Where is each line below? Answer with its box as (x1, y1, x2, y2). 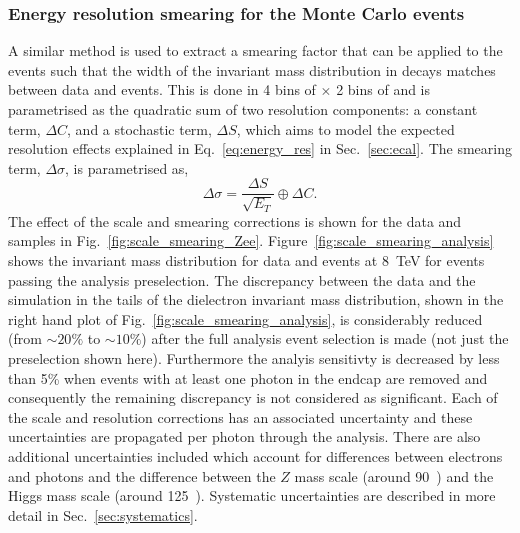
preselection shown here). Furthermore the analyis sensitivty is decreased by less (8, 347, 500, 368)
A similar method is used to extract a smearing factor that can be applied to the (8, 40, 503, 61)
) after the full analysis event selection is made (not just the (141, 328, 509, 349)
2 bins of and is (336, 79, 431, 100)
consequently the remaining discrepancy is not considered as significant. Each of (8, 387, 498, 408)
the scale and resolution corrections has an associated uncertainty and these (8, 406, 473, 427)
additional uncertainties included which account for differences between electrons (8, 445, 503, 466)
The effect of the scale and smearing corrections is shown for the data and (8, 210, 462, 231)
